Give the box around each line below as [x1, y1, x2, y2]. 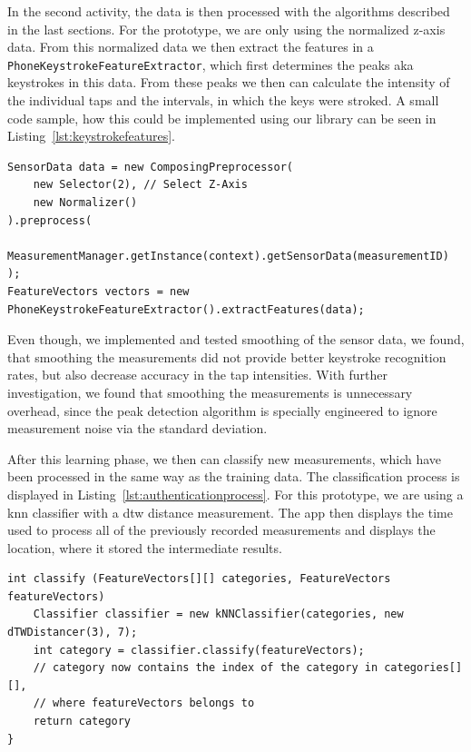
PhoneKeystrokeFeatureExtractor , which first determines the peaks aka [7, 54, 414, 74]
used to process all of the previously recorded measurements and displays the [7, 520, 436, 539]
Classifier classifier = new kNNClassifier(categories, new [33, 608, 404, 621]
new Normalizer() [33, 196, 138, 209]
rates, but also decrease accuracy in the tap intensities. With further [7, 365, 388, 384]
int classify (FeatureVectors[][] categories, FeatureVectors [7, 572, 391, 586]
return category [33, 715, 132, 728]
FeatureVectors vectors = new [7, 284, 190, 298]
